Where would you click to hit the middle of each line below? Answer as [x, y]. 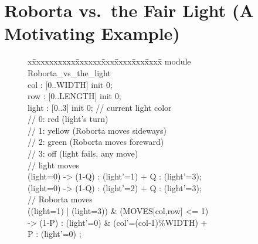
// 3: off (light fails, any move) [83, 153]
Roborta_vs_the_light [69, 72]
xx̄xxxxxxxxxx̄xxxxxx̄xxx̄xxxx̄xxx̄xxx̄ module [109, 61]
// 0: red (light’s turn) [68, 119]
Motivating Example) [92, 33]
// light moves [53, 165]
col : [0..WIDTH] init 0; [70, 84]
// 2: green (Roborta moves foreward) [96, 142]
